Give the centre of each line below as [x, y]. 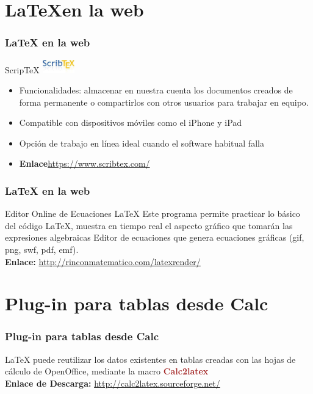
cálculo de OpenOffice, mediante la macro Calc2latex [107, 371]
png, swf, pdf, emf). [42, 249]
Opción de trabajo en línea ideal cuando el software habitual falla [142, 143]
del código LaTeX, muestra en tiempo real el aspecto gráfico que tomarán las [149, 225]
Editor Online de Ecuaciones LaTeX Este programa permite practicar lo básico [153, 213]
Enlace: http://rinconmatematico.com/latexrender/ [103, 261]
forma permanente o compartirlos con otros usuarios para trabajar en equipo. [164, 102]
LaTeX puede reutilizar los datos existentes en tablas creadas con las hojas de [150, 359]
